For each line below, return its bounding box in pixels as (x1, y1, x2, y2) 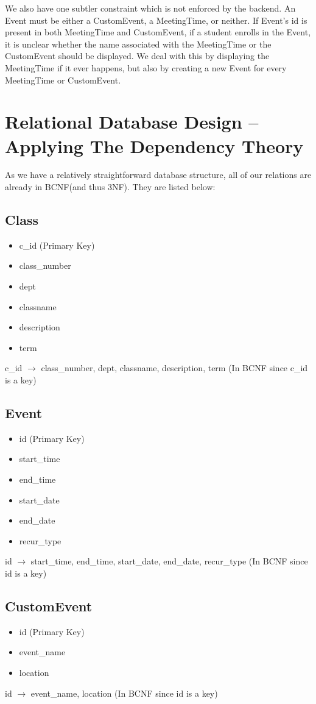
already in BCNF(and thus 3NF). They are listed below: (5, 180, 216, 193)
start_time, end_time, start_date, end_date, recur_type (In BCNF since (30, 555, 308, 567)
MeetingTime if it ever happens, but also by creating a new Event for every (5, 61, 287, 74)
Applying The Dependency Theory (5, 133, 304, 158)
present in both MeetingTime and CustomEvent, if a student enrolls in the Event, (5, 26, 311, 38)
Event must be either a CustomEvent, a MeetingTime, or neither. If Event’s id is (5, 13, 307, 26)
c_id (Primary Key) (19, 238, 95, 251)
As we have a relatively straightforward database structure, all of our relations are (5, 168, 312, 181)
